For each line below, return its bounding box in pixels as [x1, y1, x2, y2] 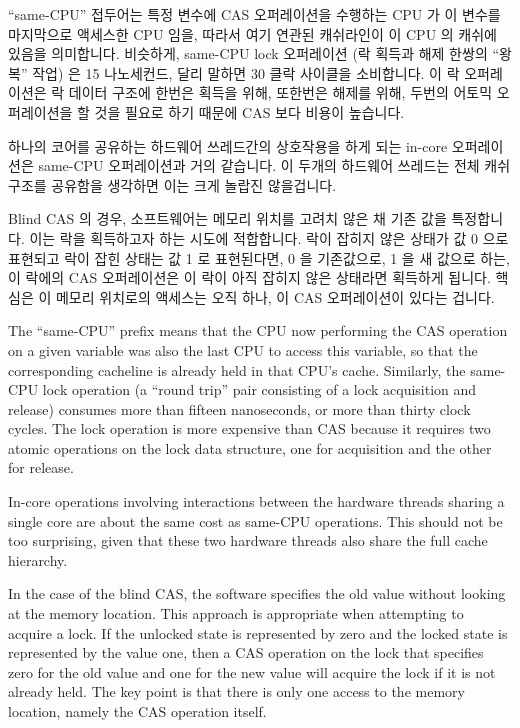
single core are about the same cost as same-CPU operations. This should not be [8, 510, 503, 531]
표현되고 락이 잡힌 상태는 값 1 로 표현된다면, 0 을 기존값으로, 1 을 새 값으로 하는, [8, 247, 510, 268]
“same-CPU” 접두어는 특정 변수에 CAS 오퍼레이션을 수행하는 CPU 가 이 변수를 [8, 4, 501, 24]
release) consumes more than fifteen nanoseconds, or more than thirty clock [8, 398, 471, 419]
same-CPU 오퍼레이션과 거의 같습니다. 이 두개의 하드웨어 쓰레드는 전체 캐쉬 [38, 155, 511, 176]
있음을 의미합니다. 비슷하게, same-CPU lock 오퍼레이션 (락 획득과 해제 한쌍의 [8, 43, 488, 64]
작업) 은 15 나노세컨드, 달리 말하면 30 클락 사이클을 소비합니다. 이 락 [32, 62, 460, 83]
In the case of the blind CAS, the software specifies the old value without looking [8, 583, 506, 604]
